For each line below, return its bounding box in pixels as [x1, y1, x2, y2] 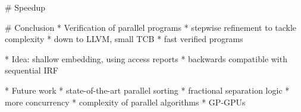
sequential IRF [5, 64, 58, 76]
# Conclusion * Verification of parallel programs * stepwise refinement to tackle [5, 21, 297, 33]
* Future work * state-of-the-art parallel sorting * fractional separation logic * [5, 84, 290, 96]
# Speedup [5, 1, 46, 13]
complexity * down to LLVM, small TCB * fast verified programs [5, 33, 243, 45]
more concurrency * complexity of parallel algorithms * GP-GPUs [5, 95, 246, 108]
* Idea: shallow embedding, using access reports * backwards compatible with [5, 52, 287, 65]
